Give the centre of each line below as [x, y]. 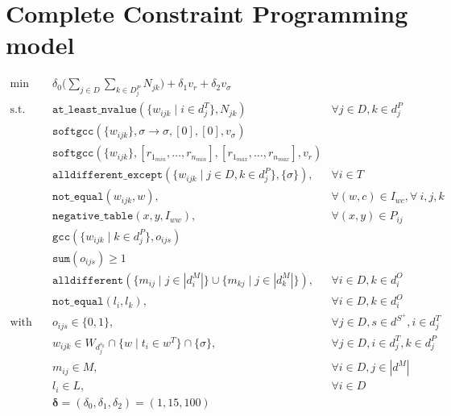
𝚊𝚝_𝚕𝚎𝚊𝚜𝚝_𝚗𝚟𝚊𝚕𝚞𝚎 [95, 110]
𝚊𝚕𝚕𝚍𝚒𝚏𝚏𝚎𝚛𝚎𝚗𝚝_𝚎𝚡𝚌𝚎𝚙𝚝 [108, 175]
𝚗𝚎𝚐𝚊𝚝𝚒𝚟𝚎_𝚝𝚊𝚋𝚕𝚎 [93, 216]
